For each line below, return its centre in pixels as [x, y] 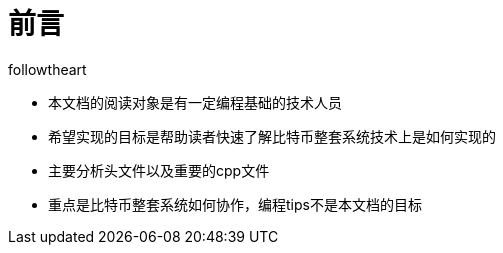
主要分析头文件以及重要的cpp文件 [159, 170]
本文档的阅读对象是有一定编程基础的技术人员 [195, 102]
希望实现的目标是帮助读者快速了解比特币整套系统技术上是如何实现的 [272, 136]
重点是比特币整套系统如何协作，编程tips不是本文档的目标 [235, 204]
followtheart [47, 69]
